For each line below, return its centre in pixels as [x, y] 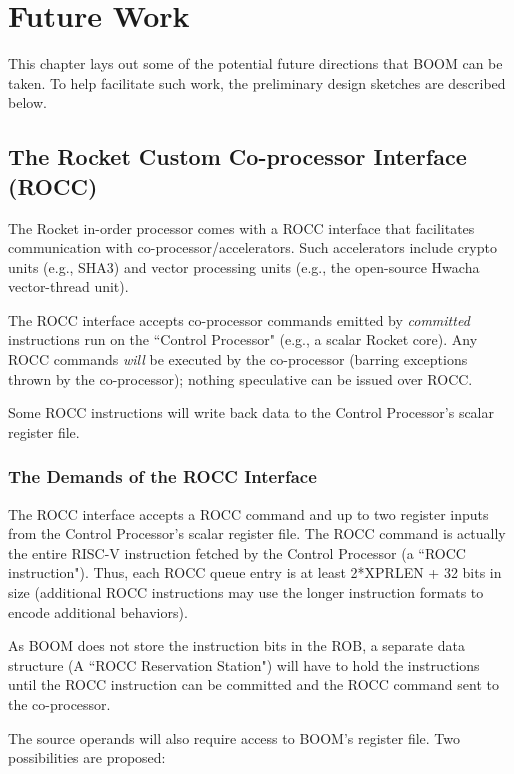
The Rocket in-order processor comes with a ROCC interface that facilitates [241, 227]
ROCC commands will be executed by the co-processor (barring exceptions [238, 359]
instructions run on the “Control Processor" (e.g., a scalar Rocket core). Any [243, 339]
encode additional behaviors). [98, 611]
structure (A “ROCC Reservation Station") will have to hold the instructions [244, 664]
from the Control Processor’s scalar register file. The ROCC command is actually [257, 533]
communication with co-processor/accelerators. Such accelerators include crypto [252, 247]
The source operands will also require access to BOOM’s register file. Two [234, 737]
